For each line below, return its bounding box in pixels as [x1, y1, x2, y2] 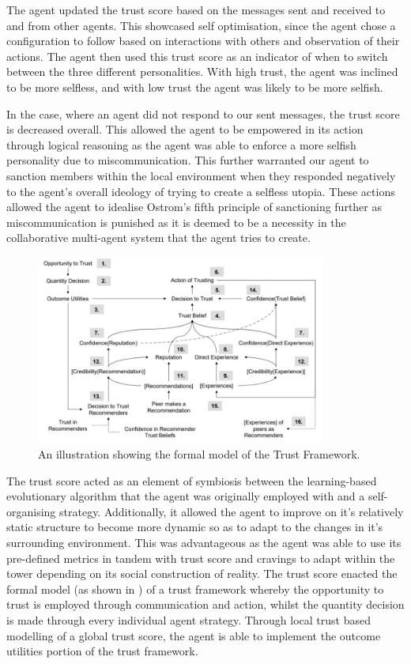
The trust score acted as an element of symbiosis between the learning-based [6, 472, 377, 489]
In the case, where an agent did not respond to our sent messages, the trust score [6, 105, 400, 122]
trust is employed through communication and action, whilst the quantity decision [6, 596, 405, 613]
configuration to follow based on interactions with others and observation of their [6, 32, 400, 49]
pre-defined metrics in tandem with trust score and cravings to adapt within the [6, 549, 395, 566]
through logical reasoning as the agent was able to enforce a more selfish [6, 136, 356, 153]
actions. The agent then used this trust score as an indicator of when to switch [6, 47, 388, 64]
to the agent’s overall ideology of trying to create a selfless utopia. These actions [6, 183, 395, 199]
